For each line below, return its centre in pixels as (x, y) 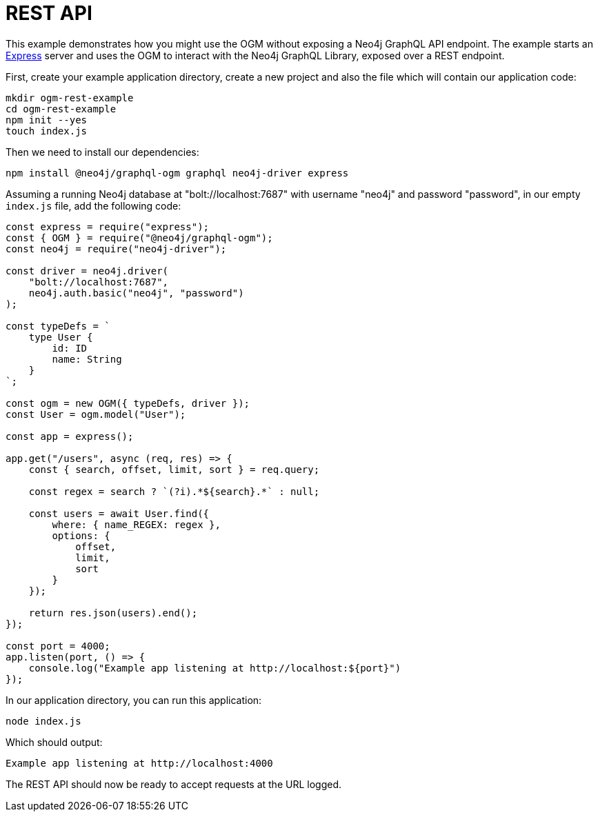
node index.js (43, 721)
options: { (81, 535)
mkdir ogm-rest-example (70, 98)
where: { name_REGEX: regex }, (136, 524)
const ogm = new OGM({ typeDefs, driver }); (128, 403)
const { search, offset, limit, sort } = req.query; (174, 469)
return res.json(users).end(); (113, 613)
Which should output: (54, 742)
